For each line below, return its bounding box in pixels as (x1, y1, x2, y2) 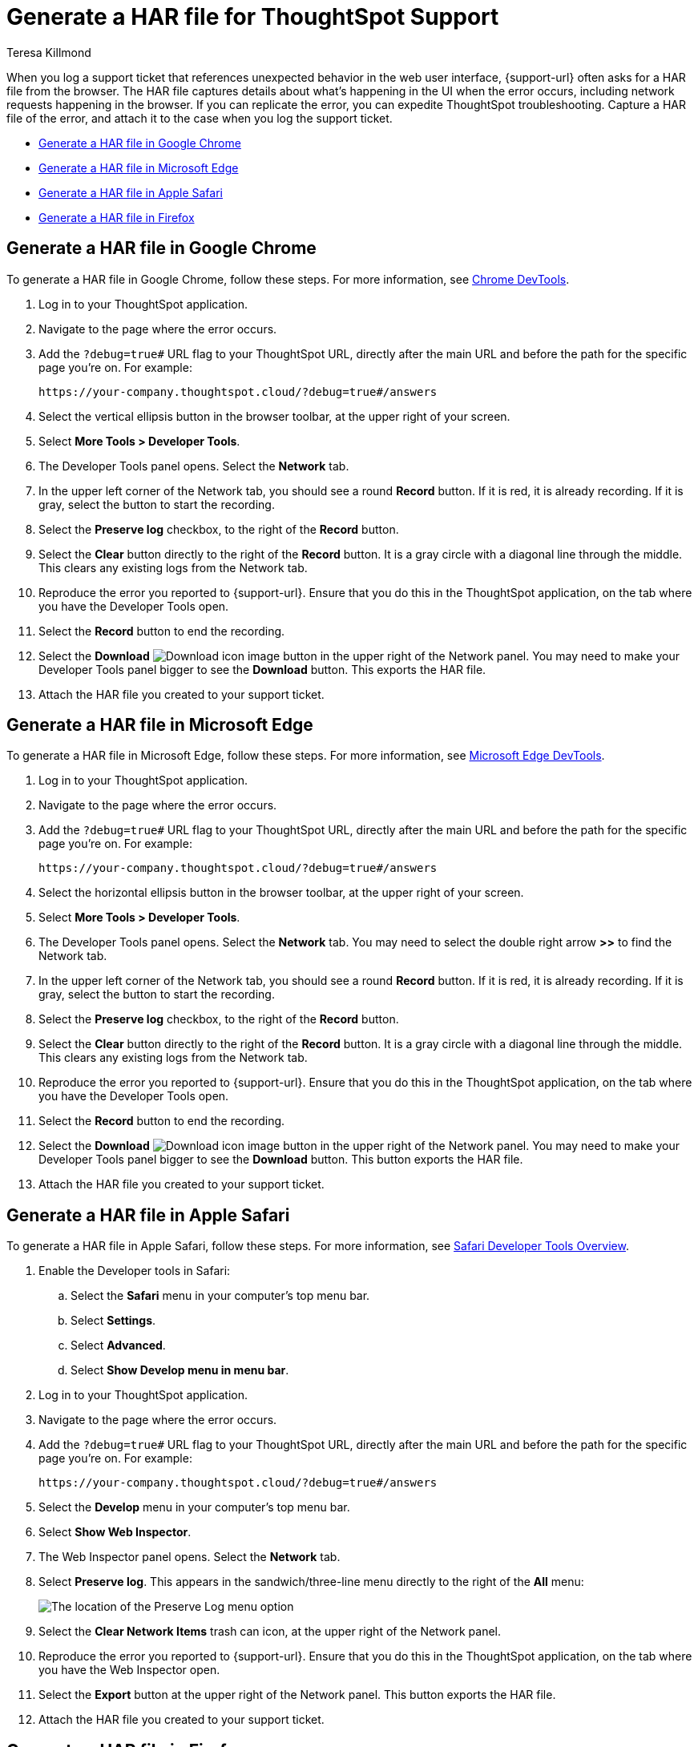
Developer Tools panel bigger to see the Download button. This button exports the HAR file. (38, 1152, 523, 1167)
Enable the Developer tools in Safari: (38, 1264, 231, 1278)
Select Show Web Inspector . (38, 1525, 192, 1539)
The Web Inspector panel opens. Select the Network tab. (38, 1550, 341, 1564)
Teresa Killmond (6, 45, 91, 59)
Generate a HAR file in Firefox (38, 210, 195, 224)
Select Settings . (71, 1313, 156, 1328)
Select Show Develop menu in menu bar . (71, 1363, 289, 1378)
